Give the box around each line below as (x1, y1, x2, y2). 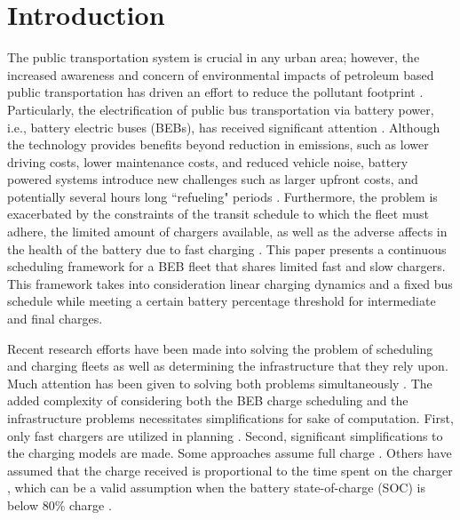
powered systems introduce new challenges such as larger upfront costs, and (7, 170, 418, 188)
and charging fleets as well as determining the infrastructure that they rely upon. (7, 356, 448, 375)
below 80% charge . (7, 495, 112, 514)
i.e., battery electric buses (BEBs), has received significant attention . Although (7, 117, 440, 136)
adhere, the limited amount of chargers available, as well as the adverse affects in (7, 222, 448, 241)
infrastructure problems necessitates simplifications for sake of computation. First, (7, 409, 454, 427)
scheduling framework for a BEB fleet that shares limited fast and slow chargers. (7, 257, 446, 276)
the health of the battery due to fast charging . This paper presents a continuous (7, 239, 447, 258)
